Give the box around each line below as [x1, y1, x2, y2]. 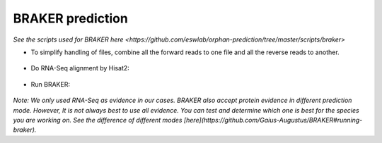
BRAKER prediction [13, 11, 129, 26]
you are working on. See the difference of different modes [13, 116, 183, 124]
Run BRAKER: [30, 80, 71, 88]
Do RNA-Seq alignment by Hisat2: [30, 64, 130, 73]
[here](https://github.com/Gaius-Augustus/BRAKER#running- [183, 116, 363, 124]
